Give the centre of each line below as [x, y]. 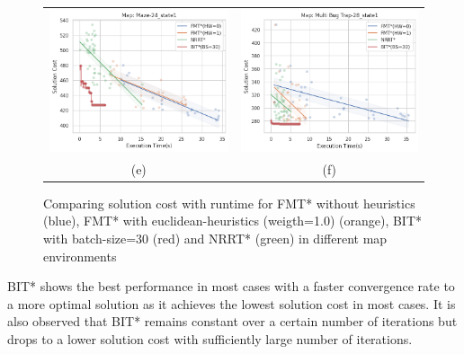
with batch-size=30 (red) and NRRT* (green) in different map [215, 239]
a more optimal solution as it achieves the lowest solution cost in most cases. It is [232, 303]
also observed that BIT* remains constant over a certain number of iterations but [232, 321]
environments [80, 256]
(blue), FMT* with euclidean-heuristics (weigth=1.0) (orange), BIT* [233, 221]
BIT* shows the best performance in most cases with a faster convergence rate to [231, 286]
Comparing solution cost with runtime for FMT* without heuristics [229, 203]
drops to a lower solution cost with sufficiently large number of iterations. [210, 339]
